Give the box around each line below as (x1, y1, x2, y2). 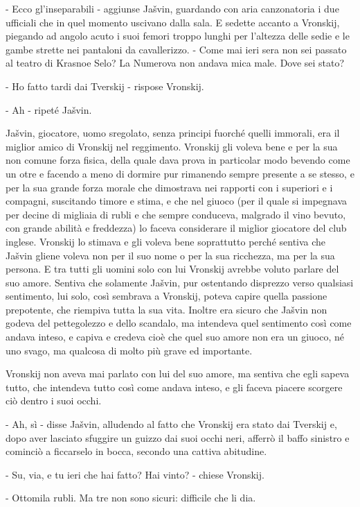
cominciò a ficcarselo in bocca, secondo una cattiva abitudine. (6, 444, 267, 458)
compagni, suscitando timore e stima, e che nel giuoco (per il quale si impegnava (6, 194, 348, 208)
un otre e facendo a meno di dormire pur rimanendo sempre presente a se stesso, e (6, 166, 354, 180)
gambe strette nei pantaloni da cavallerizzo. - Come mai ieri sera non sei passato (6, 42, 347, 56)
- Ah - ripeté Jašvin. (6, 102, 92, 117)
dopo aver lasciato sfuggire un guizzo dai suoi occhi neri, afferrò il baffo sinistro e (6, 430, 350, 445)
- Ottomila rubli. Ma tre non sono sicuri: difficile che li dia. (6, 490, 256, 505)
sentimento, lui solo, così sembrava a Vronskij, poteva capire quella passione (6, 289, 327, 303)
